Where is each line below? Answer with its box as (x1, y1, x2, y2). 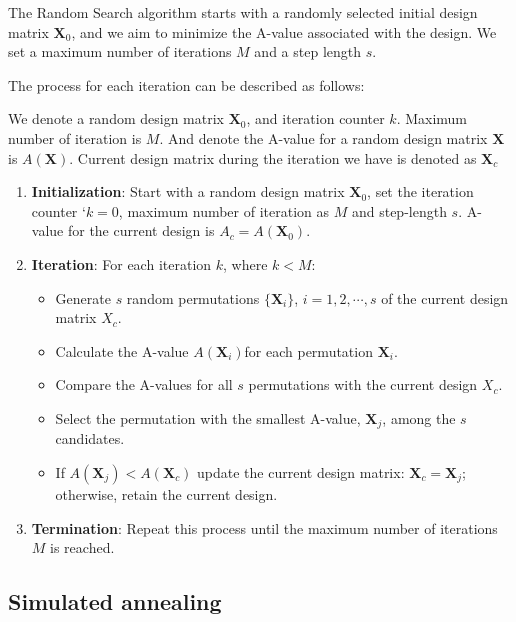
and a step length (254, 41, 362, 62)
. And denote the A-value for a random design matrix (159, 127, 488, 148)
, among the (382, 407, 456, 428)
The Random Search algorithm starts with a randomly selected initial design (8, 2, 478, 22)
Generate (55, 287, 111, 308)
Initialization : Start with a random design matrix (31, 181, 345, 202)
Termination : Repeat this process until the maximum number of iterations (31, 517, 498, 538)
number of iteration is (8, 127, 142, 148)
